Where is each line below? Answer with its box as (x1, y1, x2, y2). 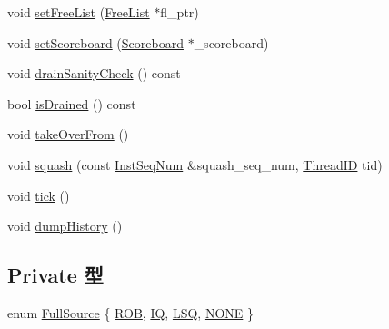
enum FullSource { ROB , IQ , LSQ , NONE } (7, 303, 254, 322)
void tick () (7, 185, 70, 204)
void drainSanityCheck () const (7, 64, 181, 83)
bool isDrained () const (7, 94, 136, 113)
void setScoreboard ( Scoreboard (7, 33, 184, 52)
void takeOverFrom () (7, 125, 129, 144)
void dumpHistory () (7, 216, 123, 235)
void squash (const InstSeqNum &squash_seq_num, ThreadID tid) (7, 155, 383, 174)
